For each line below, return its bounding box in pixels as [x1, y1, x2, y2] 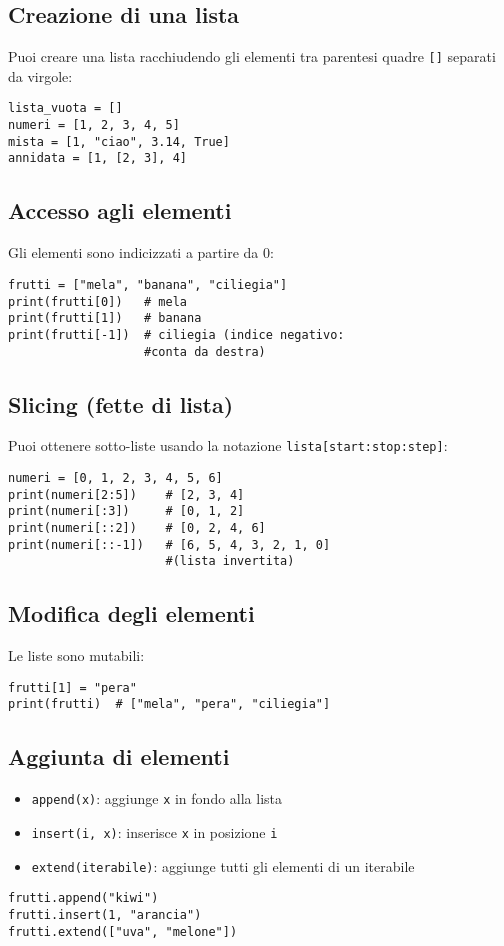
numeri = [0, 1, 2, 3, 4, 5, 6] [8, 471, 223, 486]
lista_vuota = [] [8, 101, 123, 116]
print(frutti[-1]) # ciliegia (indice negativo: [8, 327, 345, 342]
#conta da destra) [144, 344, 266, 359]
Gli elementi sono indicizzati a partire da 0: [8, 242, 274, 263]
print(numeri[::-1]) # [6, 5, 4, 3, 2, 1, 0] [8, 537, 331, 552]
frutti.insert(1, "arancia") [8, 907, 202, 922]
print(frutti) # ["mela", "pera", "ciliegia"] [8, 697, 331, 712]
